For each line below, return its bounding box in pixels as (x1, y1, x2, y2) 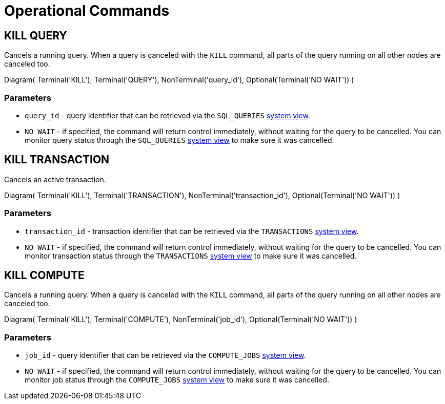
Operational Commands (4, 2, 170, 19)
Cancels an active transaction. (4, 175, 106, 184)
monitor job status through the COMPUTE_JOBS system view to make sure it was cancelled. (25, 375, 329, 385)
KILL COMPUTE (4, 268, 85, 282)
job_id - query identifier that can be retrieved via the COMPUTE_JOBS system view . (25, 351, 306, 360)
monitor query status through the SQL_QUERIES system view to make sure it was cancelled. (25, 135, 334, 144)
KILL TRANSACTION (4, 153, 110, 166)
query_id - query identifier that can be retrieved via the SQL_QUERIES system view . (25, 111, 310, 120)
